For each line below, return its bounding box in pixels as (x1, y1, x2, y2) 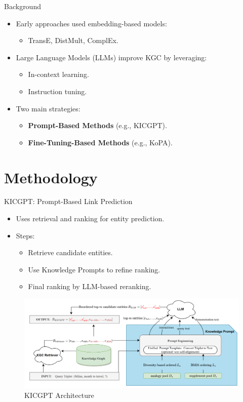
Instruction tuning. (28, 86, 87, 96)
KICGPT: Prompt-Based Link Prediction (4, 196, 133, 207)
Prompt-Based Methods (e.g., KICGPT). (28, 120, 167, 131)
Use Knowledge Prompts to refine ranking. (28, 264, 160, 274)
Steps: (16, 230, 35, 240)
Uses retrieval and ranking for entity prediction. (16, 213, 165, 224)
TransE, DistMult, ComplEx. (28, 35, 118, 46)
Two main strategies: (16, 103, 80, 113)
